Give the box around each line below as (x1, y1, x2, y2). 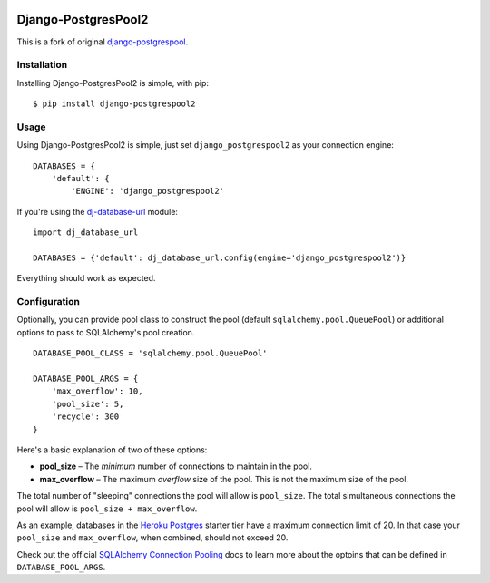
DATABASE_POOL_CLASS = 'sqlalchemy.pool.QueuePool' (33, 348, 268, 358)
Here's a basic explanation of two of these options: (16, 444, 208, 455)
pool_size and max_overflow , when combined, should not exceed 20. (16, 532, 289, 543)
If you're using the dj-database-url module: (16, 206, 179, 217)
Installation (16, 59, 68, 72)
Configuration (16, 296, 81, 308)
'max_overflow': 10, (51, 386, 143, 396)
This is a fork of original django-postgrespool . (16, 36, 189, 47)
